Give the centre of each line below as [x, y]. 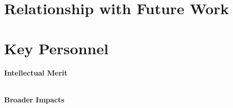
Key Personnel [56, 48]
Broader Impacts [34, 99]
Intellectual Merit [36, 72]
